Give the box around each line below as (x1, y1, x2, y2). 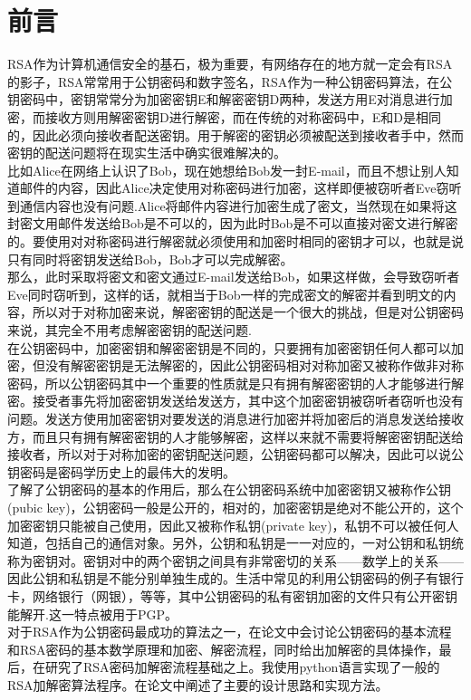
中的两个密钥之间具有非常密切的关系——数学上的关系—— (120, 551, 464, 570)
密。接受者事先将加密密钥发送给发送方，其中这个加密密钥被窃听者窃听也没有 (7, 391, 464, 410)
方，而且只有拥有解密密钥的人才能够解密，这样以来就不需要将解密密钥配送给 (7, 427, 464, 446)
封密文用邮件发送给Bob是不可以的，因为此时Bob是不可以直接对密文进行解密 (7, 214, 458, 233)
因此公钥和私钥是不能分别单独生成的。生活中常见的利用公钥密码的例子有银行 (7, 569, 464, 588)
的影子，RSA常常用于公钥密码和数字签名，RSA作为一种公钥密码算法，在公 (7, 72, 453, 91)
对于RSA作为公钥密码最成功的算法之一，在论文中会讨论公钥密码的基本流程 (7, 622, 452, 641)
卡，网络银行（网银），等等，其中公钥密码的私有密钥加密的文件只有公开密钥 (7, 586, 457, 605)
